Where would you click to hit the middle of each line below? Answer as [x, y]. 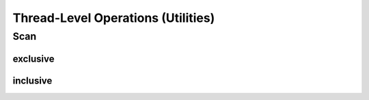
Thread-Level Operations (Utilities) [114, 18]
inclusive [32, 80]
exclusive [33, 59]
